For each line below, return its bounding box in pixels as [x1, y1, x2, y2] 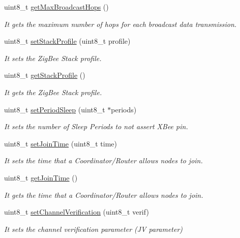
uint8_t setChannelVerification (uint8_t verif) [4, 206, 149, 217]
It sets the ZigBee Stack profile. [4, 52, 102, 63]
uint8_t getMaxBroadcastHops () [4, 2, 109, 12]
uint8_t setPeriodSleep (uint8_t [4, 104, 105, 114]
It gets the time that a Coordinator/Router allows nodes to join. [4, 189, 203, 200]
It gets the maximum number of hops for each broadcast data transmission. [4, 18, 237, 29]
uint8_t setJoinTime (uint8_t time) [4, 138, 117, 148]
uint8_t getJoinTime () [4, 172, 78, 183]
